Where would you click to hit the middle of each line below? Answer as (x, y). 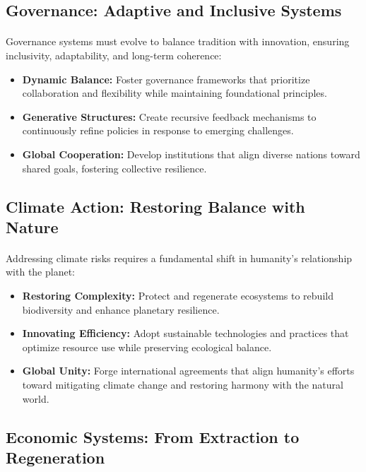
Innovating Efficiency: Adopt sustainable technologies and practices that (185, 333)
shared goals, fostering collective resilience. (114, 168)
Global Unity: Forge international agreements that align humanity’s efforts (188, 371)
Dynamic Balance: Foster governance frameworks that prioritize (166, 79)
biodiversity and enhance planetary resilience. (121, 309)
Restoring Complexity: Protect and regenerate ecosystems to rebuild (178, 296)
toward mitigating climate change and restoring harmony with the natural (183, 385)
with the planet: (41, 272)
